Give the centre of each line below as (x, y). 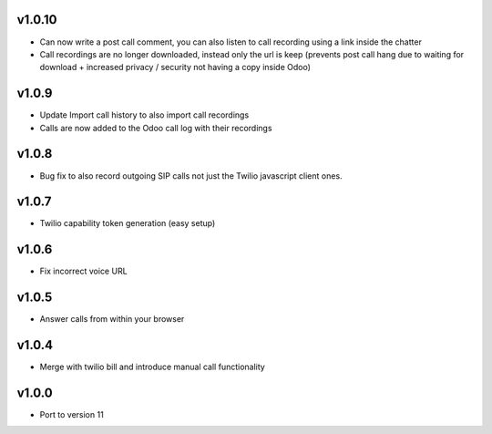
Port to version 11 (72, 415)
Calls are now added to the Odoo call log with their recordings (156, 128)
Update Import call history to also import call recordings (144, 115)
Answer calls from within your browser (112, 319)
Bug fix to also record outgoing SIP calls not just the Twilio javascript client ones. (191, 176)
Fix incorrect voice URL (83, 271)
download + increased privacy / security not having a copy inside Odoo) (175, 67)
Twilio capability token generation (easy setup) (128, 223)
